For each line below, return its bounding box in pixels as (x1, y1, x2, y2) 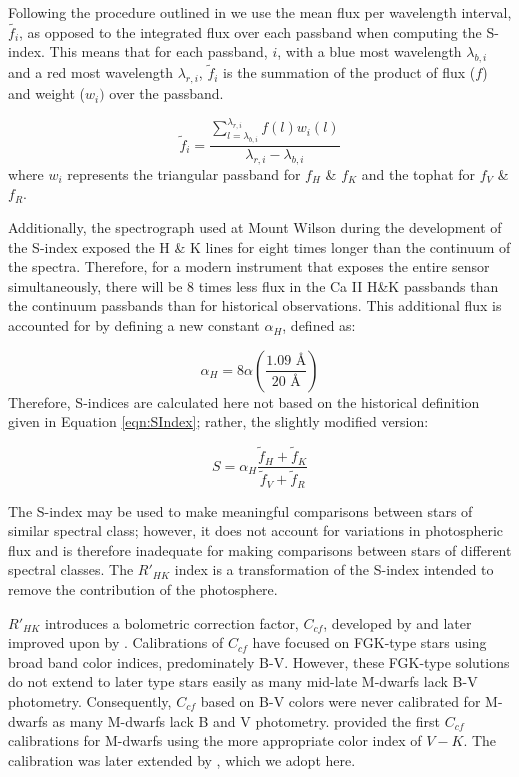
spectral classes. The (8, 559, 134, 580)
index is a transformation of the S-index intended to (174, 559, 494, 580)
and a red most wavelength (8, 62, 173, 83)
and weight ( (8, 83, 85, 104)
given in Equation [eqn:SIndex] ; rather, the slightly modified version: (8, 411, 429, 432)
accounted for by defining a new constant (8, 315, 260, 336)
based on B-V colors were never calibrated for (200, 690, 481, 711)
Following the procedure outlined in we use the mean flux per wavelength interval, (8, 2, 512, 22)
